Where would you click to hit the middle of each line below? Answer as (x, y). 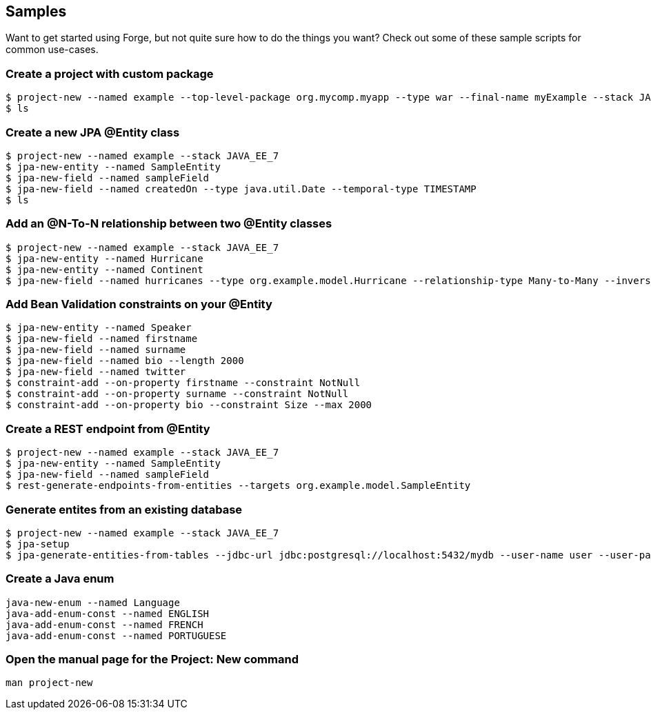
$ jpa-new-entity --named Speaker (99, 328)
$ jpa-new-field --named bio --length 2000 (125, 361)
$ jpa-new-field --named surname (96, 350)
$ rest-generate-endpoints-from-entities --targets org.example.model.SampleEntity (238, 486)
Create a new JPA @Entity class (93, 132)
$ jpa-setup (38, 544)
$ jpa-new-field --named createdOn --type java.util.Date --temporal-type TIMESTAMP (241, 189)
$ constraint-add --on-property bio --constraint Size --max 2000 (189, 405)
